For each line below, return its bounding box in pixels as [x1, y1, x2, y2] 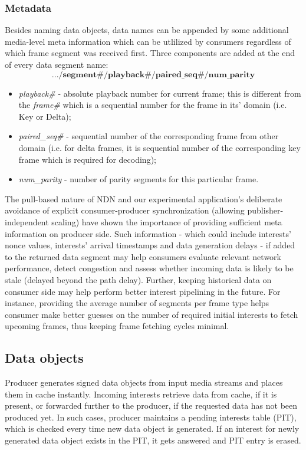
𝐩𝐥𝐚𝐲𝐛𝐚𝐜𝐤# [107, 70, 152, 79]
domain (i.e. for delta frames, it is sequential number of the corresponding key [18, 141, 301, 153]
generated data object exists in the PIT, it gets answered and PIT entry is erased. [5, 434, 301, 446]
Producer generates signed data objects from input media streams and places [5, 376, 283, 389]
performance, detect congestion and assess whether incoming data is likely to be [5, 262, 294, 274]
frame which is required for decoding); [18, 153, 156, 165]
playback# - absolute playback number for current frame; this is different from [18, 87, 301, 99]
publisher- [247, 204, 284, 216]
